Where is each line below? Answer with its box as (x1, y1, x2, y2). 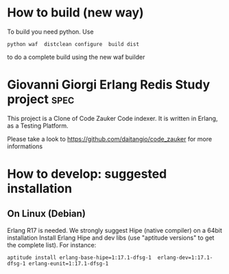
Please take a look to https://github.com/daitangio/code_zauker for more (7, 135, 213, 143)
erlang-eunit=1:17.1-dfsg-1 (28, 260, 109, 267)
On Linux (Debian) (7, 208, 86, 220)
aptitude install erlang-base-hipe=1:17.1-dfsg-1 (7, 254, 152, 261)
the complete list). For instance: (7, 240, 97, 249)
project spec (7, 91, 75, 107)
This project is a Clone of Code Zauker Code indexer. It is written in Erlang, (7, 114, 218, 122)
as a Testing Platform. (7, 122, 69, 130)
